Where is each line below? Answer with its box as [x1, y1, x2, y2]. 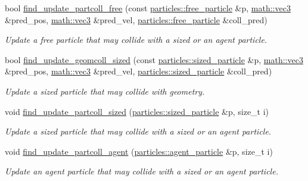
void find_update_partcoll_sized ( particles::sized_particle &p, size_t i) [5, 105, 269, 117]
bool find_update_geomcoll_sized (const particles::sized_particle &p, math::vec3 [5, 53, 303, 65]
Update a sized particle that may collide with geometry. [5, 85, 205, 97]
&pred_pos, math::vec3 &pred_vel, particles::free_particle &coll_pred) [5, 13, 267, 26]
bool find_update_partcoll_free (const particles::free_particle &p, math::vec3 [5, 2, 291, 14]
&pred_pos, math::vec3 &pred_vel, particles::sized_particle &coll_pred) [5, 65, 272, 77]
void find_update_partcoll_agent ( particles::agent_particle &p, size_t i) [5, 145, 273, 157]
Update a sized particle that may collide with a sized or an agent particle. [5, 125, 272, 138]
